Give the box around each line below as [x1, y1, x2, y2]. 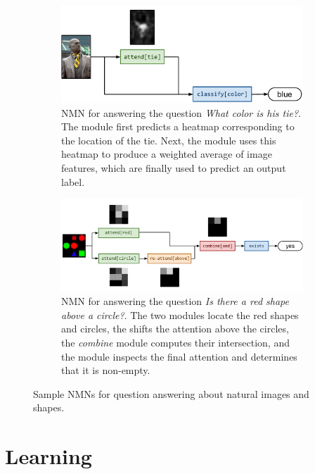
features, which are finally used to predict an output [61, 161, 286, 175]
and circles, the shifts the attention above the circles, [61, 321, 289, 336]
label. [61, 174, 85, 189]
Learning [5, 442, 92, 470]
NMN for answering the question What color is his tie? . [61, 105, 301, 120]
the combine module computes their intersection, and [61, 335, 290, 349]
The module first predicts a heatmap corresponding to [61, 119, 295, 134]
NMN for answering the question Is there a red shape [61, 294, 289, 308]
